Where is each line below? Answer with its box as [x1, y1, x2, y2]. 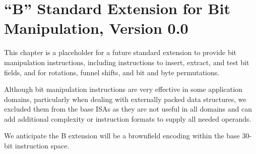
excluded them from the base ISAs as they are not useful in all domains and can [4, 104, 252, 114]
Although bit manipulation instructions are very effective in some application [4, 84, 242, 94]
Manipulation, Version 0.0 [4, 18, 188, 38]
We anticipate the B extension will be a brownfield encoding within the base [4, 130, 240, 141]
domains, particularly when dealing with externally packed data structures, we [4, 93, 246, 104]
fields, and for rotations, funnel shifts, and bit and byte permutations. [4, 67, 220, 77]
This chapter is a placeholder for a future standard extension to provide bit [4, 47, 237, 58]
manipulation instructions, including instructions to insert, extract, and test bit [4, 57, 249, 67]
